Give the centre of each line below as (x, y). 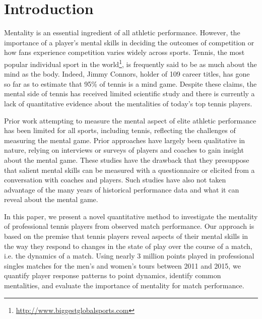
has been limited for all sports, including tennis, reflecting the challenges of (120, 130)
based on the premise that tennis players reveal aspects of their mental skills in (126, 236)
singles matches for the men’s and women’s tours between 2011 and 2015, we (122, 265)
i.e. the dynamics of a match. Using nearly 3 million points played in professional (129, 256)
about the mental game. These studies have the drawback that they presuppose (127, 159)
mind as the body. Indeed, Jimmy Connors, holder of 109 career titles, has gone (127, 74)
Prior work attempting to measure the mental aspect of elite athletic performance (130, 120)
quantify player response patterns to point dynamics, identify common (113, 275)
